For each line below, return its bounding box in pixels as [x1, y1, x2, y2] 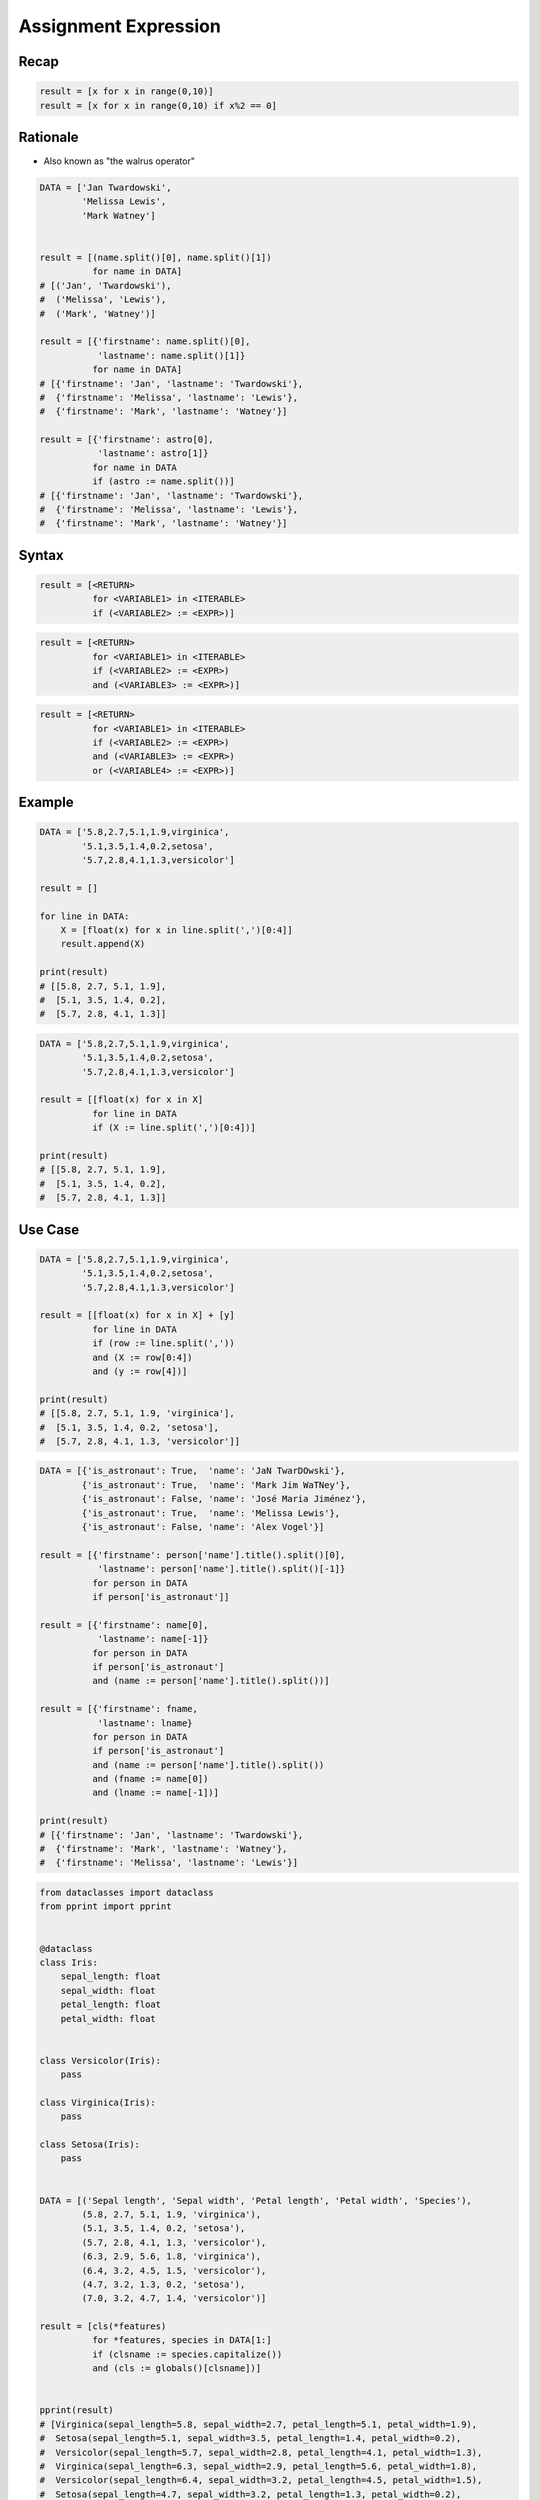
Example [18, 794, 74, 811]
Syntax [18, 546, 64, 564]
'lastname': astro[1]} [97, 448, 209, 459]
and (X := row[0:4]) [91, 1351, 194, 1363]
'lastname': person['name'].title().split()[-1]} [97, 1563, 346, 1575]
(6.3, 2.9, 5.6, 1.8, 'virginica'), [81, 2251, 262, 2262]
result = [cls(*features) [39, 2321, 167, 2332]
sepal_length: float [60, 1971, 162, 1982]
